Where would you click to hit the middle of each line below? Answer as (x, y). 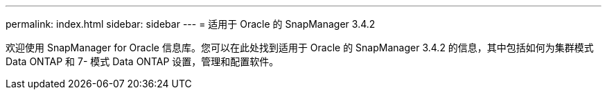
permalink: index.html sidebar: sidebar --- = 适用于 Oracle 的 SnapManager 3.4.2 (191, 24)
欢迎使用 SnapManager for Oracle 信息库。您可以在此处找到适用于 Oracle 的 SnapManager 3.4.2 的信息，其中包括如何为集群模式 (300, 47)
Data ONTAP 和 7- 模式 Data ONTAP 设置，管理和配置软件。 (142, 61)
